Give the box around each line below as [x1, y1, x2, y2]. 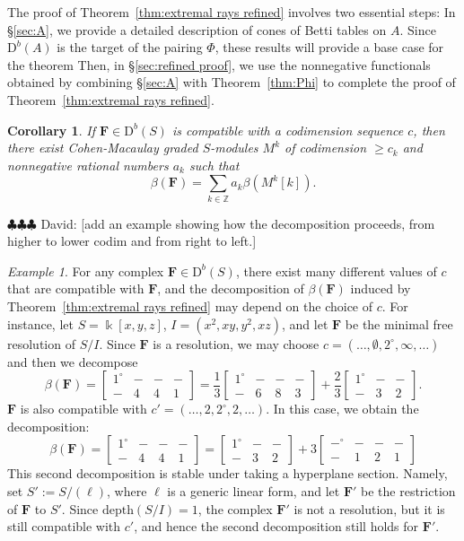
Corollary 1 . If [7, 120, 95, 139]
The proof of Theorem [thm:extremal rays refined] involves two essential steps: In [7, 3, 456, 21]
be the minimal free [345, 314, 453, 333]
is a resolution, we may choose [153, 334, 320, 353]
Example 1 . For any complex [7, 261, 164, 280]
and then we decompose [7, 352, 138, 371]
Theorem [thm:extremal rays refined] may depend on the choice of [7, 297, 373, 316]
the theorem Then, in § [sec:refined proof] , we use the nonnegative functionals [7, 55, 431, 74]
